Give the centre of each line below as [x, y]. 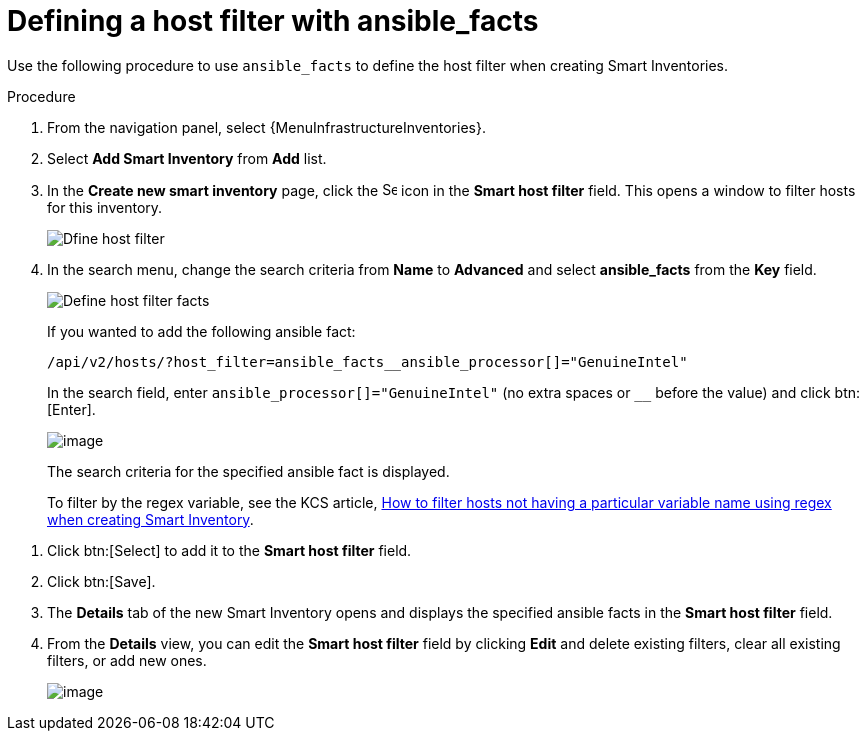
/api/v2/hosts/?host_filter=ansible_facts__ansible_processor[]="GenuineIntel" [367, 361]
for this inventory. [105, 207]
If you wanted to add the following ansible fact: [201, 331]
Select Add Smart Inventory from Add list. [187, 158]
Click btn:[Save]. [101, 581]
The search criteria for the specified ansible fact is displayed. [248, 471]
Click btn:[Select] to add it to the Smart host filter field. [229, 550]
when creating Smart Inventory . [150, 519]
